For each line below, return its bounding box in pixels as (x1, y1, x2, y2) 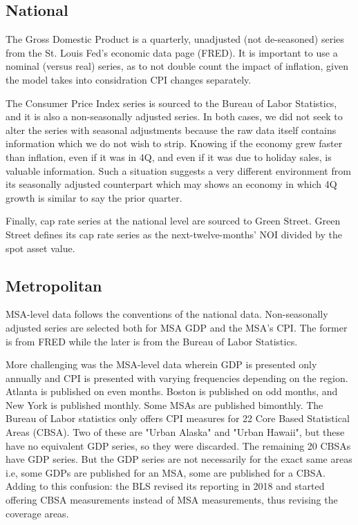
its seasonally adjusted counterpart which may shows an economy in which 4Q (6, 177, 337, 191)
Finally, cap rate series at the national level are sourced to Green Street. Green (6, 213, 341, 228)
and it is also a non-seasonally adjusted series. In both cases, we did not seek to (6, 109, 343, 124)
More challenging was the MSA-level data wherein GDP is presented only (6, 357, 317, 372)
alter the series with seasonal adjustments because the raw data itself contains (6, 122, 337, 137)
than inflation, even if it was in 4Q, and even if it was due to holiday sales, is (6, 149, 332, 164)
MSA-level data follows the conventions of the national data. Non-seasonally (6, 307, 328, 321)
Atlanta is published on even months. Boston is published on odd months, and (6, 384, 338, 399)
